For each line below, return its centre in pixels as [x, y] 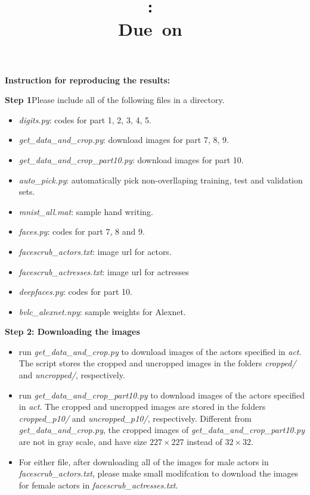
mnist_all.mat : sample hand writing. [86, 211]
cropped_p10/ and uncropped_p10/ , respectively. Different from [135, 418]
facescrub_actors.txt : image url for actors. [95, 251]
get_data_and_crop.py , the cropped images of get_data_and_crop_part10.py [162, 430]
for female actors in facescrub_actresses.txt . [98, 485]
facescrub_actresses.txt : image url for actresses [104, 271]
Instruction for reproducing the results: [88, 80]
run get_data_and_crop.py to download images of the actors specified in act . [160, 351]
